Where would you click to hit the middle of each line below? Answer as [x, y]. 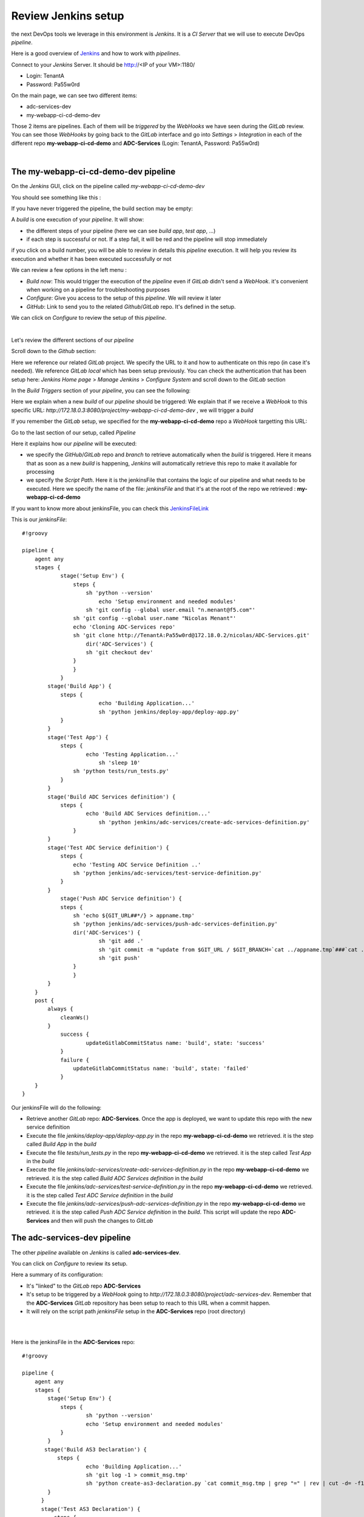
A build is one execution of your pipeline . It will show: [78, 220]
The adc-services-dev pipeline [71, 1238]
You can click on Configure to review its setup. [69, 1263]
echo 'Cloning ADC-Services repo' [124, 627]
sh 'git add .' [121, 941]
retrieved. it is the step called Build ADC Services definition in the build [115, 1178]
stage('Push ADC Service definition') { [121, 899]
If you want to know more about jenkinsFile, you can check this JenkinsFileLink [110, 508]
